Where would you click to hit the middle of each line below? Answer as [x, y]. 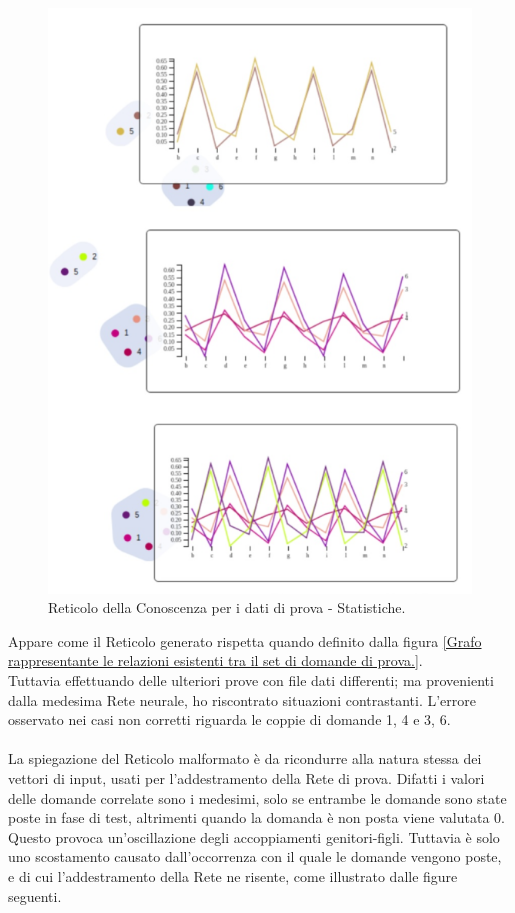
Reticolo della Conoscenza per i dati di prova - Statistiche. [227, 607]
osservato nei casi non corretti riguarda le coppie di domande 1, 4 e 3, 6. [229, 719]
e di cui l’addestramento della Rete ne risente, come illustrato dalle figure [233, 875]
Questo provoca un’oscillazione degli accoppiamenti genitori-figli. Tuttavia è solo [254, 836]
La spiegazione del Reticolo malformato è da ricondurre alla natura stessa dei [245, 758]
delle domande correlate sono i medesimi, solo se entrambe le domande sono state [257, 797]
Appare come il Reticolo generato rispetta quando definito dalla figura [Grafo [245, 640]
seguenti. [35, 895]
